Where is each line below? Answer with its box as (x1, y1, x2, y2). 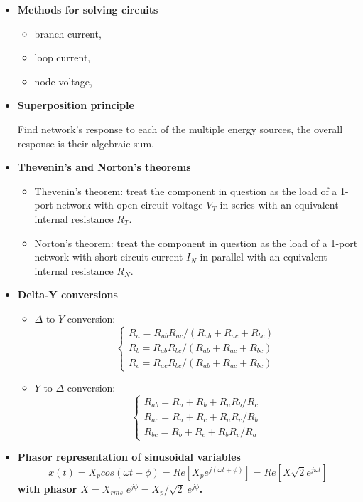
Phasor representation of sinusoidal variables (17, 449, 241, 464)
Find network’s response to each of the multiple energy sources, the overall (17, 121, 343, 136)
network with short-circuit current (34, 249, 183, 264)
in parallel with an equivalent (200, 249, 327, 264)
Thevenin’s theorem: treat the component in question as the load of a (34, 183, 337, 198)
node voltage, (34, 73, 92, 88)
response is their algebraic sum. (17, 135, 154, 150)
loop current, (34, 50, 91, 65)
